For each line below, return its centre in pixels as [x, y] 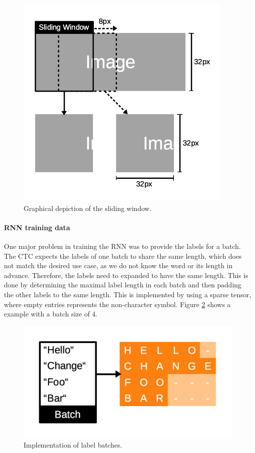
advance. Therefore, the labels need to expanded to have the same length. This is [126, 275]
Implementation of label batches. [73, 445]
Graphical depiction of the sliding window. [88, 208]
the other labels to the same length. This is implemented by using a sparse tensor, [128, 294]
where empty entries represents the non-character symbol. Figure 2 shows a [117, 304]
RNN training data [37, 227]
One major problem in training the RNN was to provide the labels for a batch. [123, 246]
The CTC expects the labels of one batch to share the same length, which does [123, 256]
